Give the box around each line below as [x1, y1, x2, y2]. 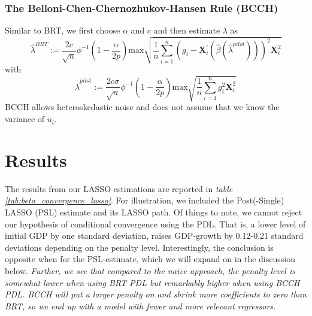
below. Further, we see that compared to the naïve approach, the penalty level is [5, 264, 295, 276]
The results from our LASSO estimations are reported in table [5, 182, 233, 195]
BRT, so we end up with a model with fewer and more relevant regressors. [5, 299, 276, 312]
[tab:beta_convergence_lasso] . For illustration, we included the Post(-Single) [5, 194, 284, 206]
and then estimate [153, 24, 220, 37]
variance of [5, 113, 45, 125]
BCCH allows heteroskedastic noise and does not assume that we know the [5, 101, 280, 113]
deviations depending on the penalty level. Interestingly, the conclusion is [5, 241, 274, 253]
